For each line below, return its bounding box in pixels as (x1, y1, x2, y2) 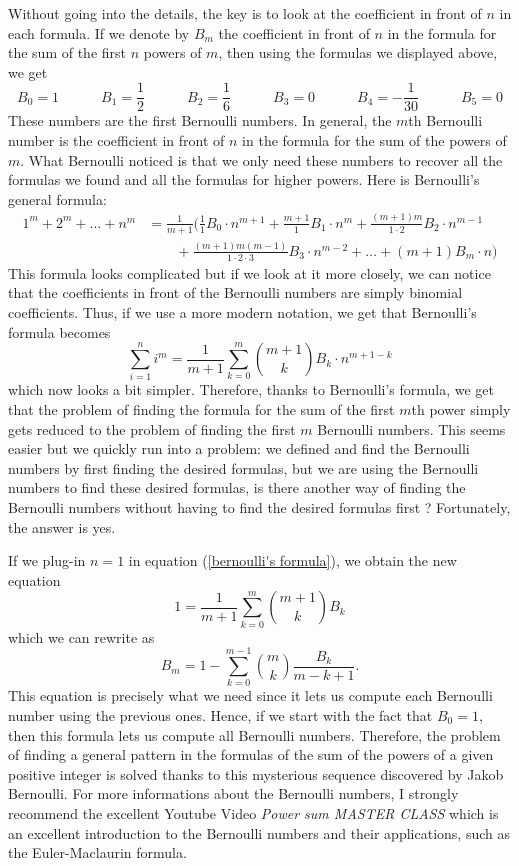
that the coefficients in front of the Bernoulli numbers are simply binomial (8, 282, 463, 303)
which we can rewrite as (8, 626, 155, 647)
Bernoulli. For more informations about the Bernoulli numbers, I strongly (8, 783, 459, 804)
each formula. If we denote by (8, 22, 190, 43)
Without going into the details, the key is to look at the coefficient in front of (8, 3, 482, 23)
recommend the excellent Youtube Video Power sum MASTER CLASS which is (8, 803, 499, 823)
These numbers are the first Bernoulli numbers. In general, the (8, 110, 392, 131)
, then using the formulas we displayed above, (218, 42, 498, 63)
